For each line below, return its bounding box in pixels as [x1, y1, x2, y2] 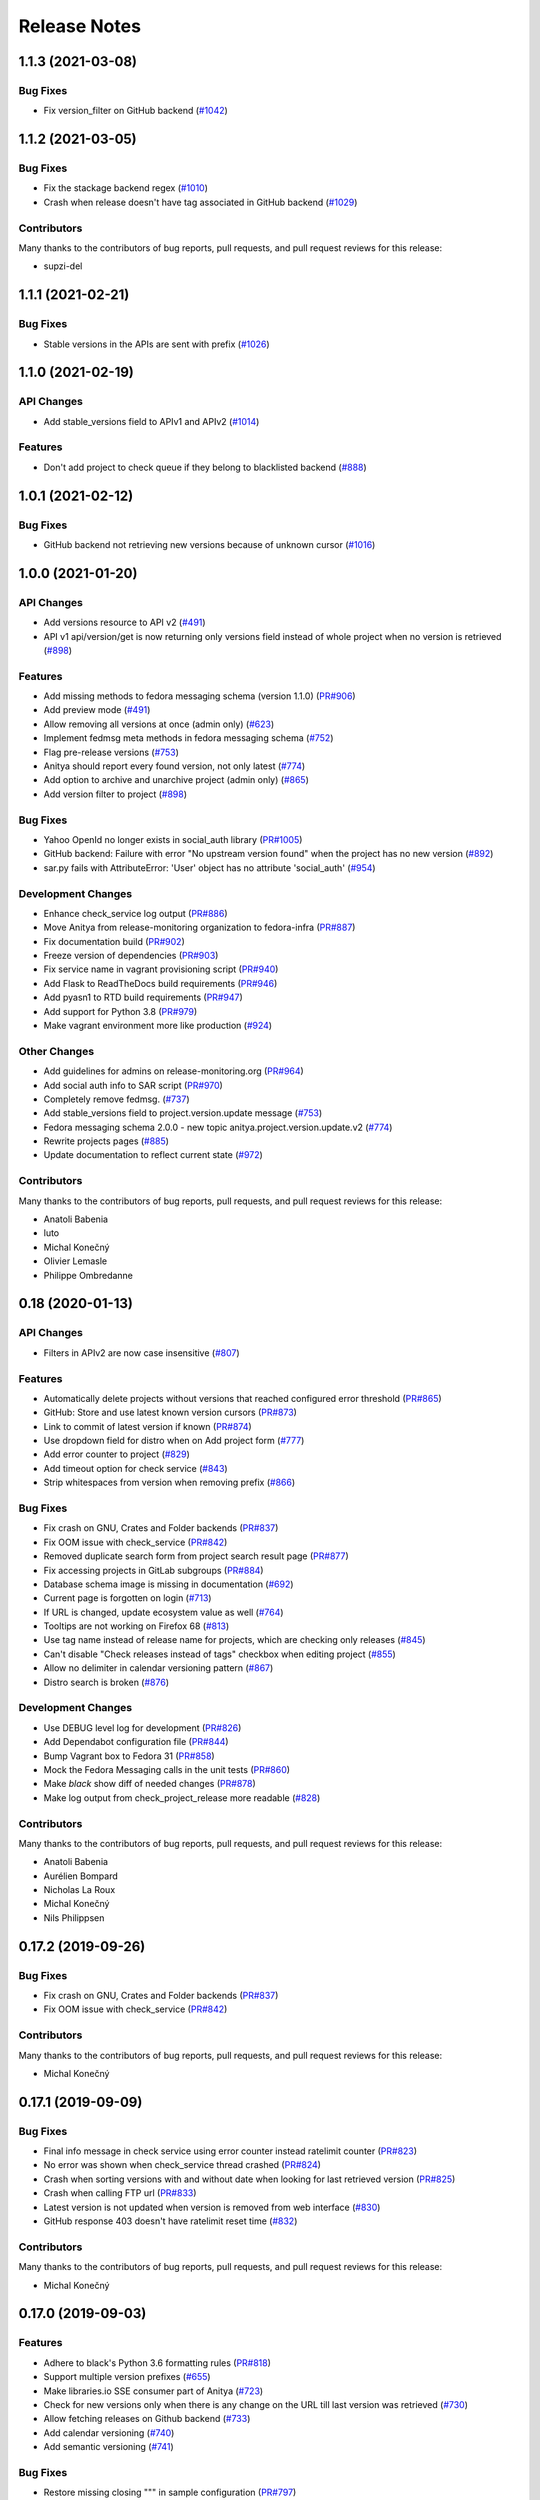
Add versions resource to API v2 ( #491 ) [43, 616, 206, 629]
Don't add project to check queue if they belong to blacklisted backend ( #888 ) [43, 461, 367, 473]
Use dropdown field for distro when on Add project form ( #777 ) [43, 1435, 305, 1447]
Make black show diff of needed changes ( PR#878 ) [43, 1778, 257, 1790]
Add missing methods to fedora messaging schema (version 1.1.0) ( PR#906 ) [43, 690, 356, 702]
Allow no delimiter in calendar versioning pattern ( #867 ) [43, 1662, 274, 1674]
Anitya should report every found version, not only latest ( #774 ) [43, 760, 306, 772]
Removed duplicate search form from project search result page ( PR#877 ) [43, 1550, 349, 1562]
